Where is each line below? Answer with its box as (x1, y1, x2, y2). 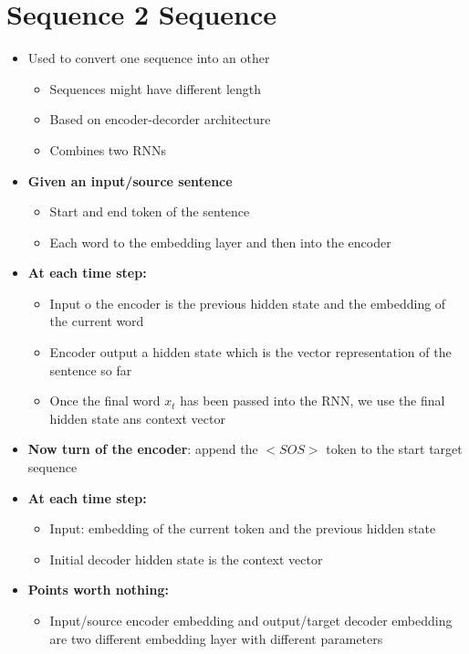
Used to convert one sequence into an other (27, 48, 270, 68)
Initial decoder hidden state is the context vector (49, 549, 323, 568)
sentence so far (49, 360, 132, 379)
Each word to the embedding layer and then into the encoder (49, 232, 391, 251)
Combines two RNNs (49, 140, 167, 159)
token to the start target (326, 439, 463, 459)
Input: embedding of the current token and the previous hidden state (49, 519, 436, 538)
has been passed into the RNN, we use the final (180, 391, 445, 410)
